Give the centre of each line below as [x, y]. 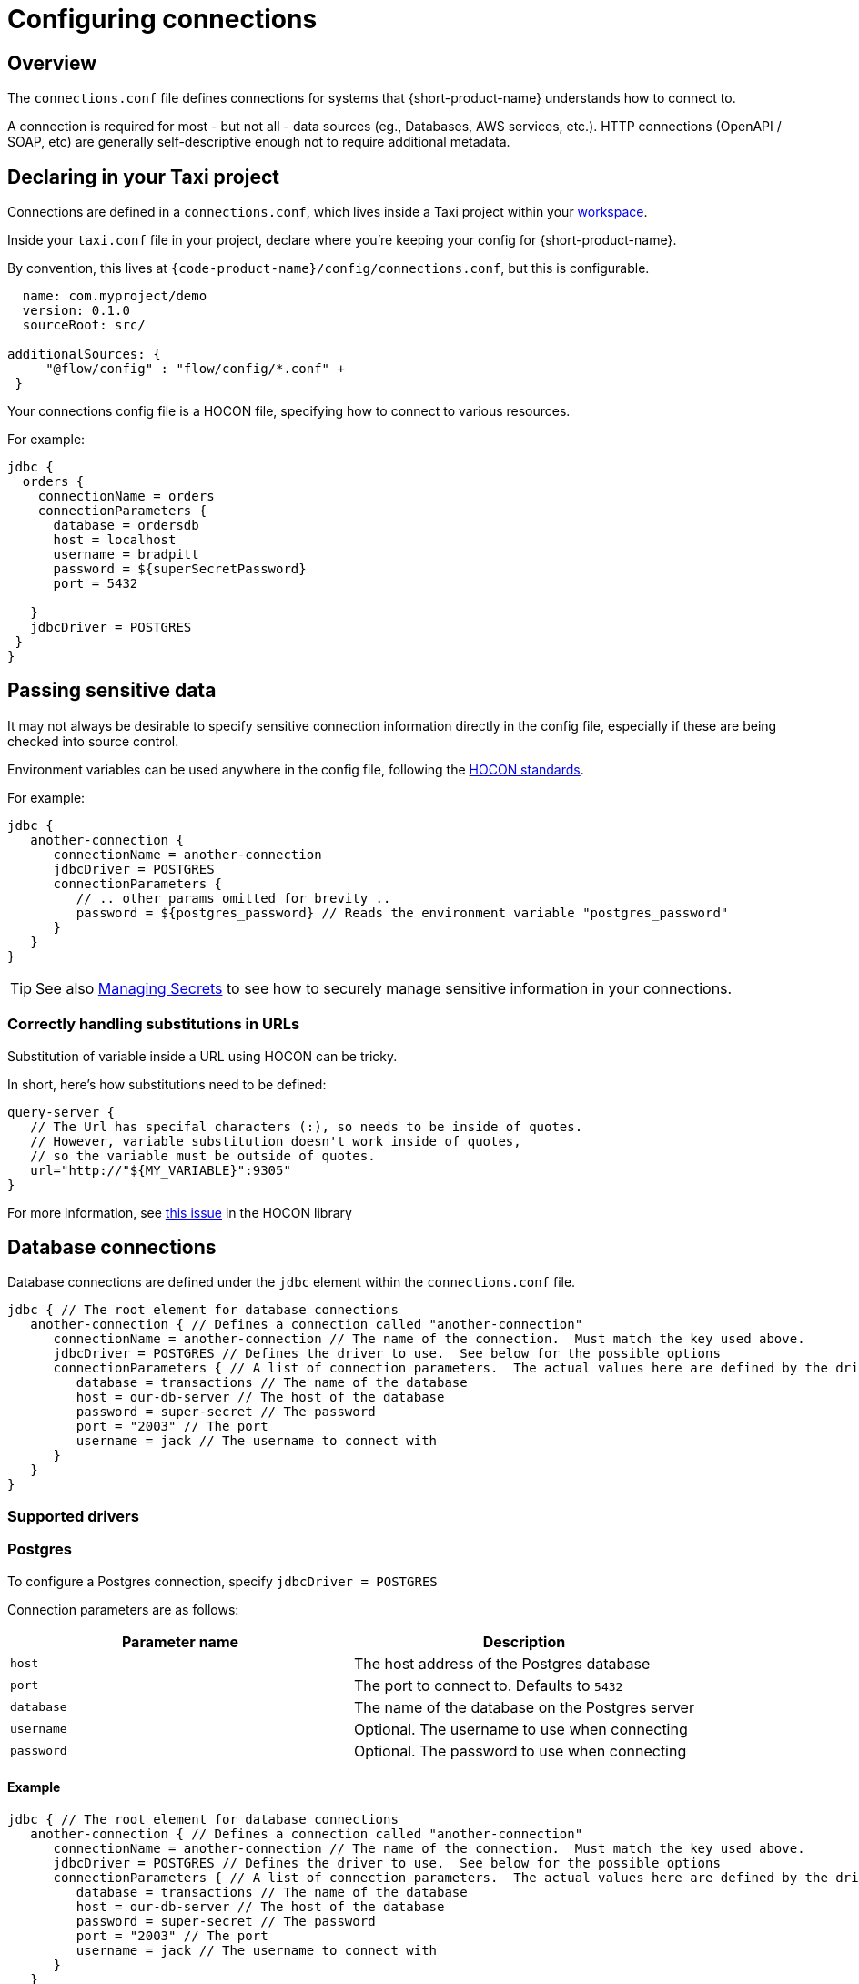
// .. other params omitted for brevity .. [233, 898]
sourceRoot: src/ [84, 325]
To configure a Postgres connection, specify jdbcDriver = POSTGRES [222, 1581]
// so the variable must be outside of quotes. [203, 1155]
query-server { [61, 1112]
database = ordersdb [126, 526]
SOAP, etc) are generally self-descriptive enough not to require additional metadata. [259, 142]
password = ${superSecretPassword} [180, 569]
